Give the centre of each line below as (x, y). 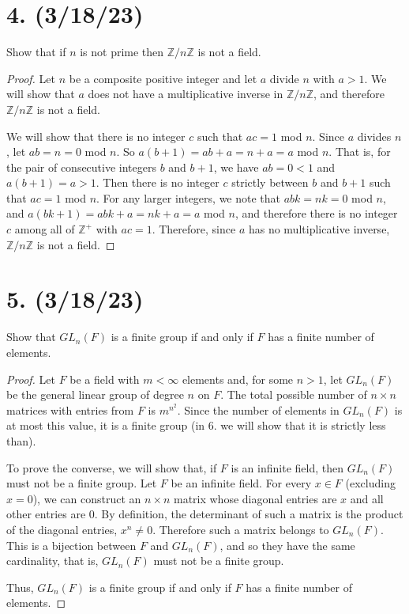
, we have (236, 167)
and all (367, 498)
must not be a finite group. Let (82, 483)
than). (21, 440)
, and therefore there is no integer (316, 213)
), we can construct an (87, 498)
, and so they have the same (287, 545)
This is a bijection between (71, 545)
